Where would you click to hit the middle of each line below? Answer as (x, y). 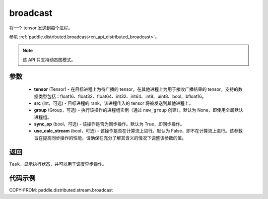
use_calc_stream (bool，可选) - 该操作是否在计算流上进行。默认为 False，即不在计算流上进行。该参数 (138, 131)
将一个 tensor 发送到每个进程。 (41, 28)
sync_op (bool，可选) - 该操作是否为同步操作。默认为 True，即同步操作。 (109, 124)
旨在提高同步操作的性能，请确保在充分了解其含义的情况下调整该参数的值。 (110, 138)
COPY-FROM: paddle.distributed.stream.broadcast (61, 190)
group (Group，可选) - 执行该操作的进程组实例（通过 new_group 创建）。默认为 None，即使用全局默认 (138, 110)
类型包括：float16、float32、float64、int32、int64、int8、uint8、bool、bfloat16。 (122, 96)
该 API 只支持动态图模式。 (49, 60)
